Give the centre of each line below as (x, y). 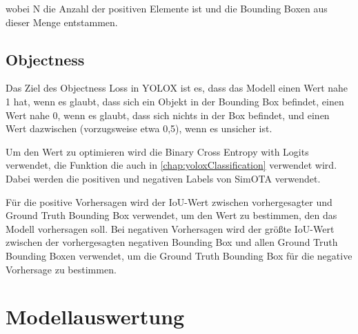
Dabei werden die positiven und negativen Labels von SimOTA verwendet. (163, 178)
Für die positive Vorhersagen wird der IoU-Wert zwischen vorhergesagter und (169, 201)
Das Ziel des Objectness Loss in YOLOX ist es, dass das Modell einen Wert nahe (177, 88)
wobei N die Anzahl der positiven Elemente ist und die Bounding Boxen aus (167, 8)
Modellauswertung (95, 316)
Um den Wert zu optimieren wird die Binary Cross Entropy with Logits (157, 151)
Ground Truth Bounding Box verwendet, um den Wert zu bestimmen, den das (171, 215)
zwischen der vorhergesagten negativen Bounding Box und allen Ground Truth (172, 242)
